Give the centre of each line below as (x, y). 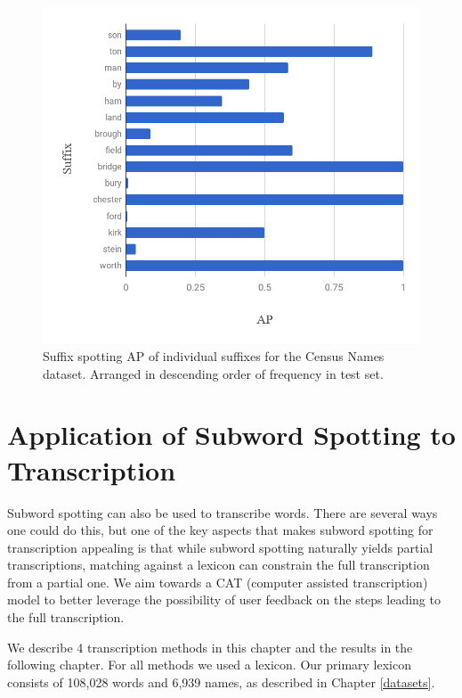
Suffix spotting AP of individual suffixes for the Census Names (214, 356)
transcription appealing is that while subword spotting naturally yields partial (220, 547)
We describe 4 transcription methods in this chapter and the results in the (210, 647)
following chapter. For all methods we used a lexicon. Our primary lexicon (210, 665)
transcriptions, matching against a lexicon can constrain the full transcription (219, 565)
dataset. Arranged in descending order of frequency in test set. (213, 373)
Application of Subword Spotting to (231, 435)
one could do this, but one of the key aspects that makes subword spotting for (220, 530)
